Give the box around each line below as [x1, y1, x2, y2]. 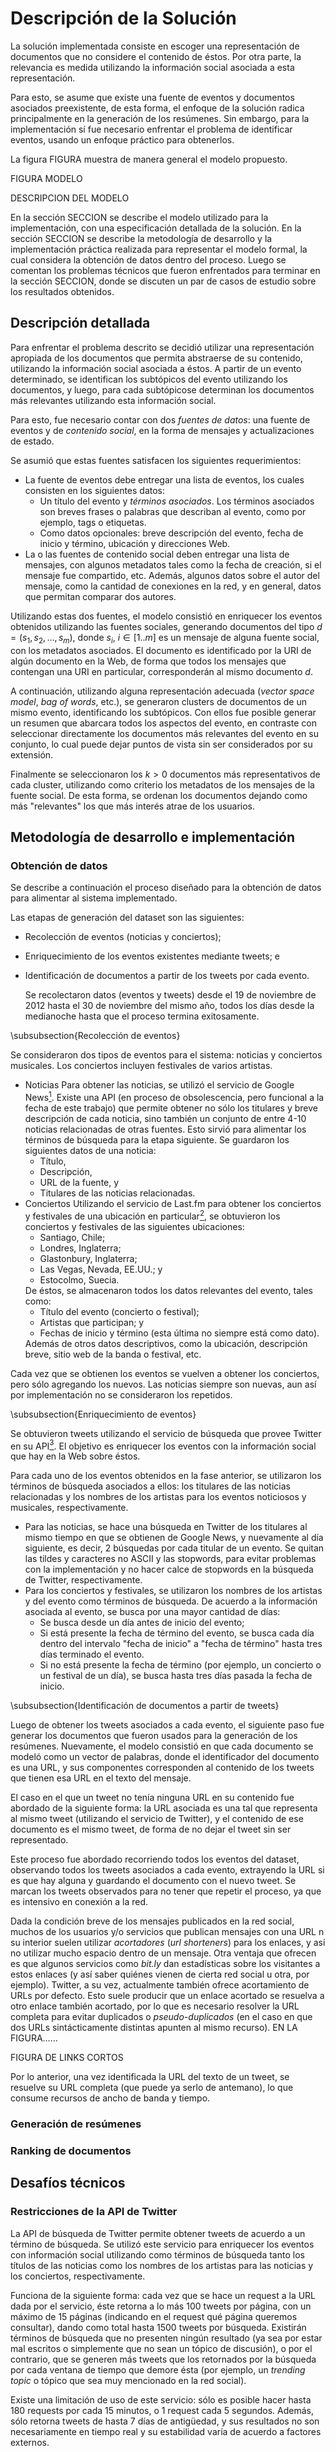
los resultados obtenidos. [10, 285, 115, 297]
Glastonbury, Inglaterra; [39, 1252, 138, 1264]
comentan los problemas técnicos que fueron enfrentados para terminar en [10, 264, 321, 276]
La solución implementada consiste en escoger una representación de [10, 40, 300, 52]
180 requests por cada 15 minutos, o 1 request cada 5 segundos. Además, [10, 2404, 315, 2416]
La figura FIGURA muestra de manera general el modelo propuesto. [10, 153, 288, 165]
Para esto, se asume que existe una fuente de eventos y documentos [10, 91, 295, 103]
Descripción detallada [10, 315, 151, 332]
